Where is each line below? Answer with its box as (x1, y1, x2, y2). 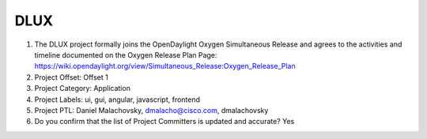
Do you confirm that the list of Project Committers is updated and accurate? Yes (34, 117, 295, 126)
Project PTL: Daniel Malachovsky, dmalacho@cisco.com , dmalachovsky (34, 105, 269, 115)
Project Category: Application (34, 84, 130, 93)
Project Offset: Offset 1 (34, 72, 108, 82)
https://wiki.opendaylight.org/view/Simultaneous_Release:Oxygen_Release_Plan (34, 62, 296, 71)
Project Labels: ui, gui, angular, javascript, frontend (34, 95, 201, 104)
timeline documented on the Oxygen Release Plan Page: (34, 50, 217, 59)
